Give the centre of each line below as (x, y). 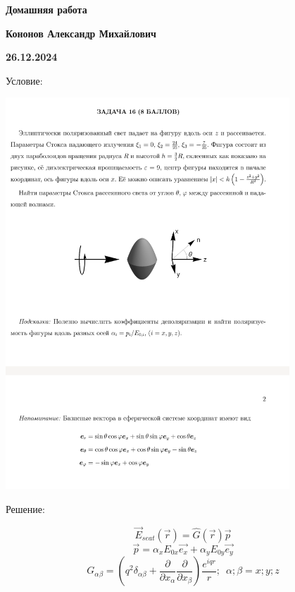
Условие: (24, 80)
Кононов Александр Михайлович (81, 33)
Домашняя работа (46, 9)
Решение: (25, 508)
